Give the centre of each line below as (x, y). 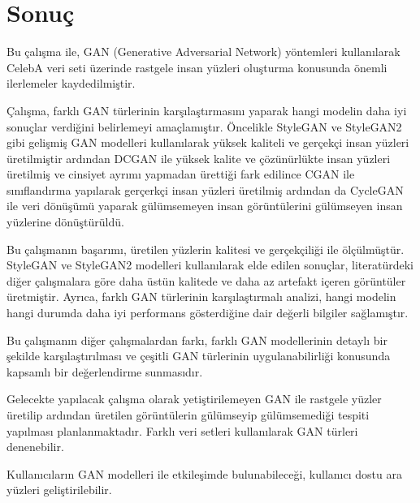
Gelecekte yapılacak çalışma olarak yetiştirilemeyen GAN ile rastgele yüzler (194, 399)
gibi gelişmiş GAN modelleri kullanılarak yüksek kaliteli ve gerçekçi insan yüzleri (208, 142)
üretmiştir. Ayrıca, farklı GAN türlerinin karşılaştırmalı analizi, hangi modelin (201, 297)
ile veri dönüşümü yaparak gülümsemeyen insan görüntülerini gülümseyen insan (205, 206)
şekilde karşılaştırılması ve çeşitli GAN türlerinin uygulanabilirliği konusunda (199, 356)
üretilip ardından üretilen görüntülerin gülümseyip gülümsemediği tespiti (188, 415)
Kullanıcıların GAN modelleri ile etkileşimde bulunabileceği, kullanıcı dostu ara (204, 473)
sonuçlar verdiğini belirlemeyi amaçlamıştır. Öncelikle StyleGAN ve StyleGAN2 (204, 126)
